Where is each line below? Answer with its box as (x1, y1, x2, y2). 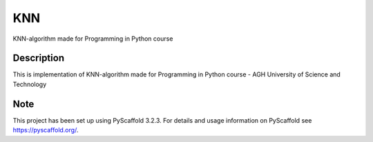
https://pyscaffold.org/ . (12, 126, 79, 134)
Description (12, 52, 65, 64)
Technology (12, 80, 47, 88)
